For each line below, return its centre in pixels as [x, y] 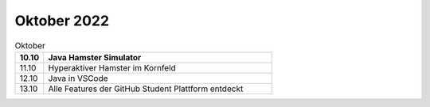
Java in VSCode [78, 78]
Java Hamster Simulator [95, 57]
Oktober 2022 [62, 21]
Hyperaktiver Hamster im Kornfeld [112, 67]
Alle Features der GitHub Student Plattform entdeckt [146, 89]
